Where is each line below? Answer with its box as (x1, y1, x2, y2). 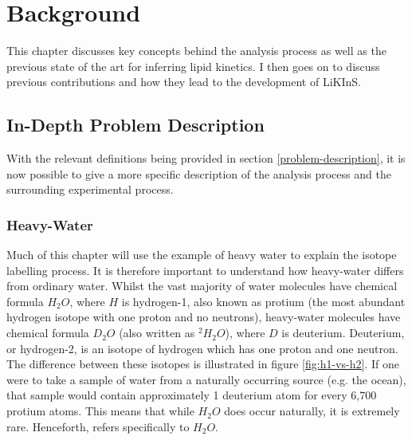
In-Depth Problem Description (6, 112, 265, 137)
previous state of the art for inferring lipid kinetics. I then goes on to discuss (6, 57, 380, 74)
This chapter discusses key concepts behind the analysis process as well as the (6, 42, 386, 59)
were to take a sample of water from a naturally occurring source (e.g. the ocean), (6, 371, 406, 387)
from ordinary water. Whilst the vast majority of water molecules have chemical (6, 277, 398, 294)
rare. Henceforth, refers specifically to (6, 418, 190, 434)
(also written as (119, 324, 195, 341)
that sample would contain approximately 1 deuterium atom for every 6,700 (6, 387, 377, 403)
